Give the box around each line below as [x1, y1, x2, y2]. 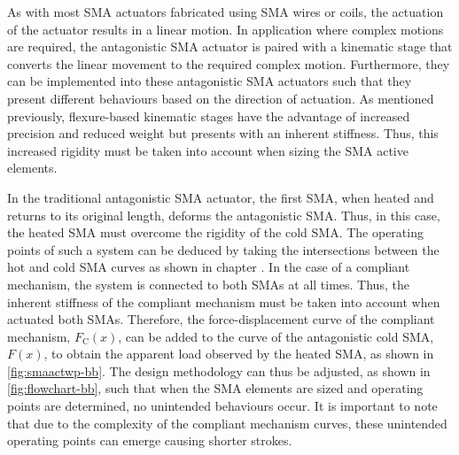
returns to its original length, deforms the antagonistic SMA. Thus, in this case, [7, 205, 440, 224]
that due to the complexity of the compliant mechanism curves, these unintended [7, 413, 447, 432]
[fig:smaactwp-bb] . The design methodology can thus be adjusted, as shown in [7, 361, 431, 380]
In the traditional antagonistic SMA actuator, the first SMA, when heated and [7, 188, 434, 206]
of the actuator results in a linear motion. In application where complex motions [7, 19, 444, 38]
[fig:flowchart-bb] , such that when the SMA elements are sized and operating [7, 379, 424, 397]
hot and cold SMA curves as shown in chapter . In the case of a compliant [7, 258, 410, 276]
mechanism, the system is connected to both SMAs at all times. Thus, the [7, 274, 409, 293]
